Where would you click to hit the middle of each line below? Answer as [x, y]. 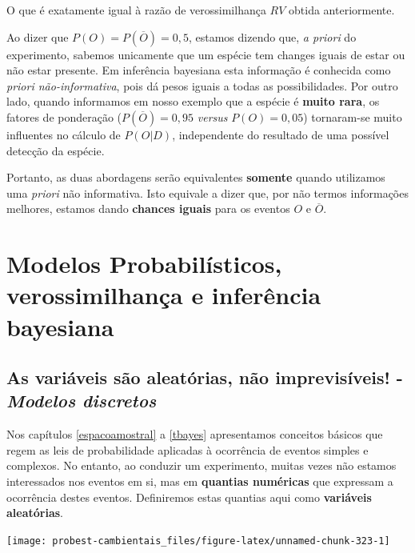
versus [212, 116]
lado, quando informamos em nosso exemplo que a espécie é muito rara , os [193, 101]
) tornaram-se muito [353, 116]
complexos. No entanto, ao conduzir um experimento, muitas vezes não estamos [202, 465]
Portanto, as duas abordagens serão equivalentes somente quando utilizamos [196, 177]
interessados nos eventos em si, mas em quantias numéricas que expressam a [200, 481]
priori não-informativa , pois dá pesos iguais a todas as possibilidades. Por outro [202, 85]
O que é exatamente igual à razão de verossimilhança [136, 10]
